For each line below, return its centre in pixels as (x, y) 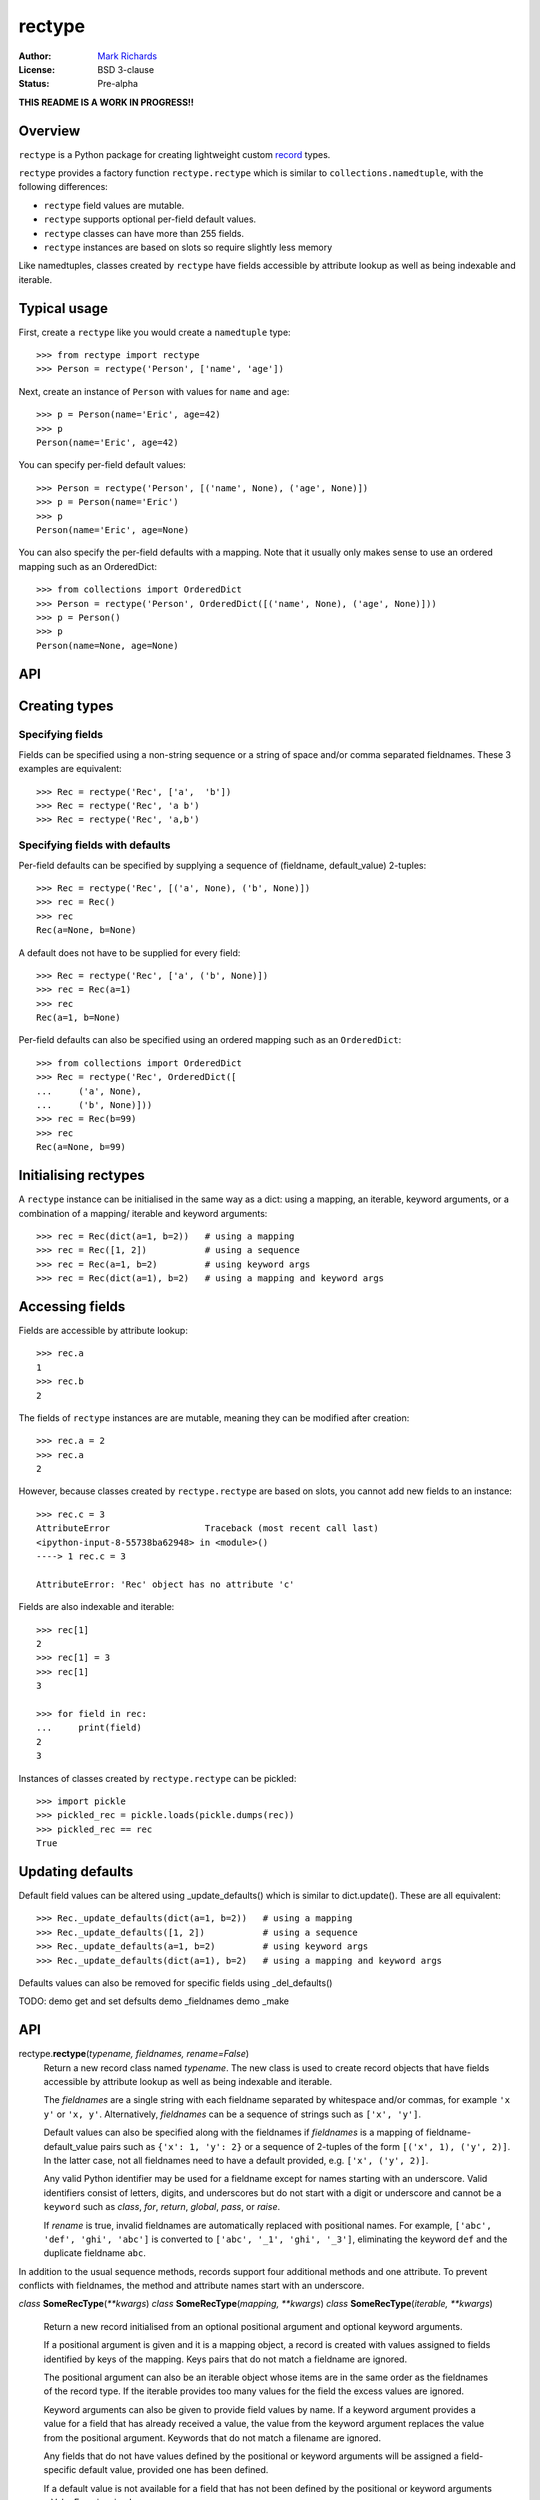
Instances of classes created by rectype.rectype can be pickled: (157, 1778)
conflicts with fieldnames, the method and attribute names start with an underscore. (191, 2286)
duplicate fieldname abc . (95, 2253)
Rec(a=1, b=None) (78, 1018)
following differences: (63, 187)
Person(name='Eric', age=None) (113, 529)
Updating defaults (76, 1871)
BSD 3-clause (126, 69)
